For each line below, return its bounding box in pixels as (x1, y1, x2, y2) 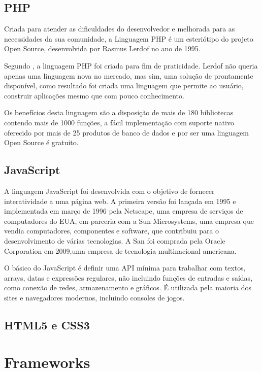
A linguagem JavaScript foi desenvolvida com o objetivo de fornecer (4, 185, 215, 196)
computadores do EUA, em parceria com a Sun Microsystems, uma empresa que (4, 215, 254, 226)
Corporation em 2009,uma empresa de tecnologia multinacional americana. (4, 245, 237, 256)
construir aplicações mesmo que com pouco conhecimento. (4, 90, 184, 100)
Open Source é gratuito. (4, 137, 79, 148)
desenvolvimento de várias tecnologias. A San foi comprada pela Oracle (4, 235, 225, 246)
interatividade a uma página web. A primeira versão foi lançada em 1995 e (4, 195, 236, 206)
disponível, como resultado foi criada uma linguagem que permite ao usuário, (4, 80, 244, 91)
